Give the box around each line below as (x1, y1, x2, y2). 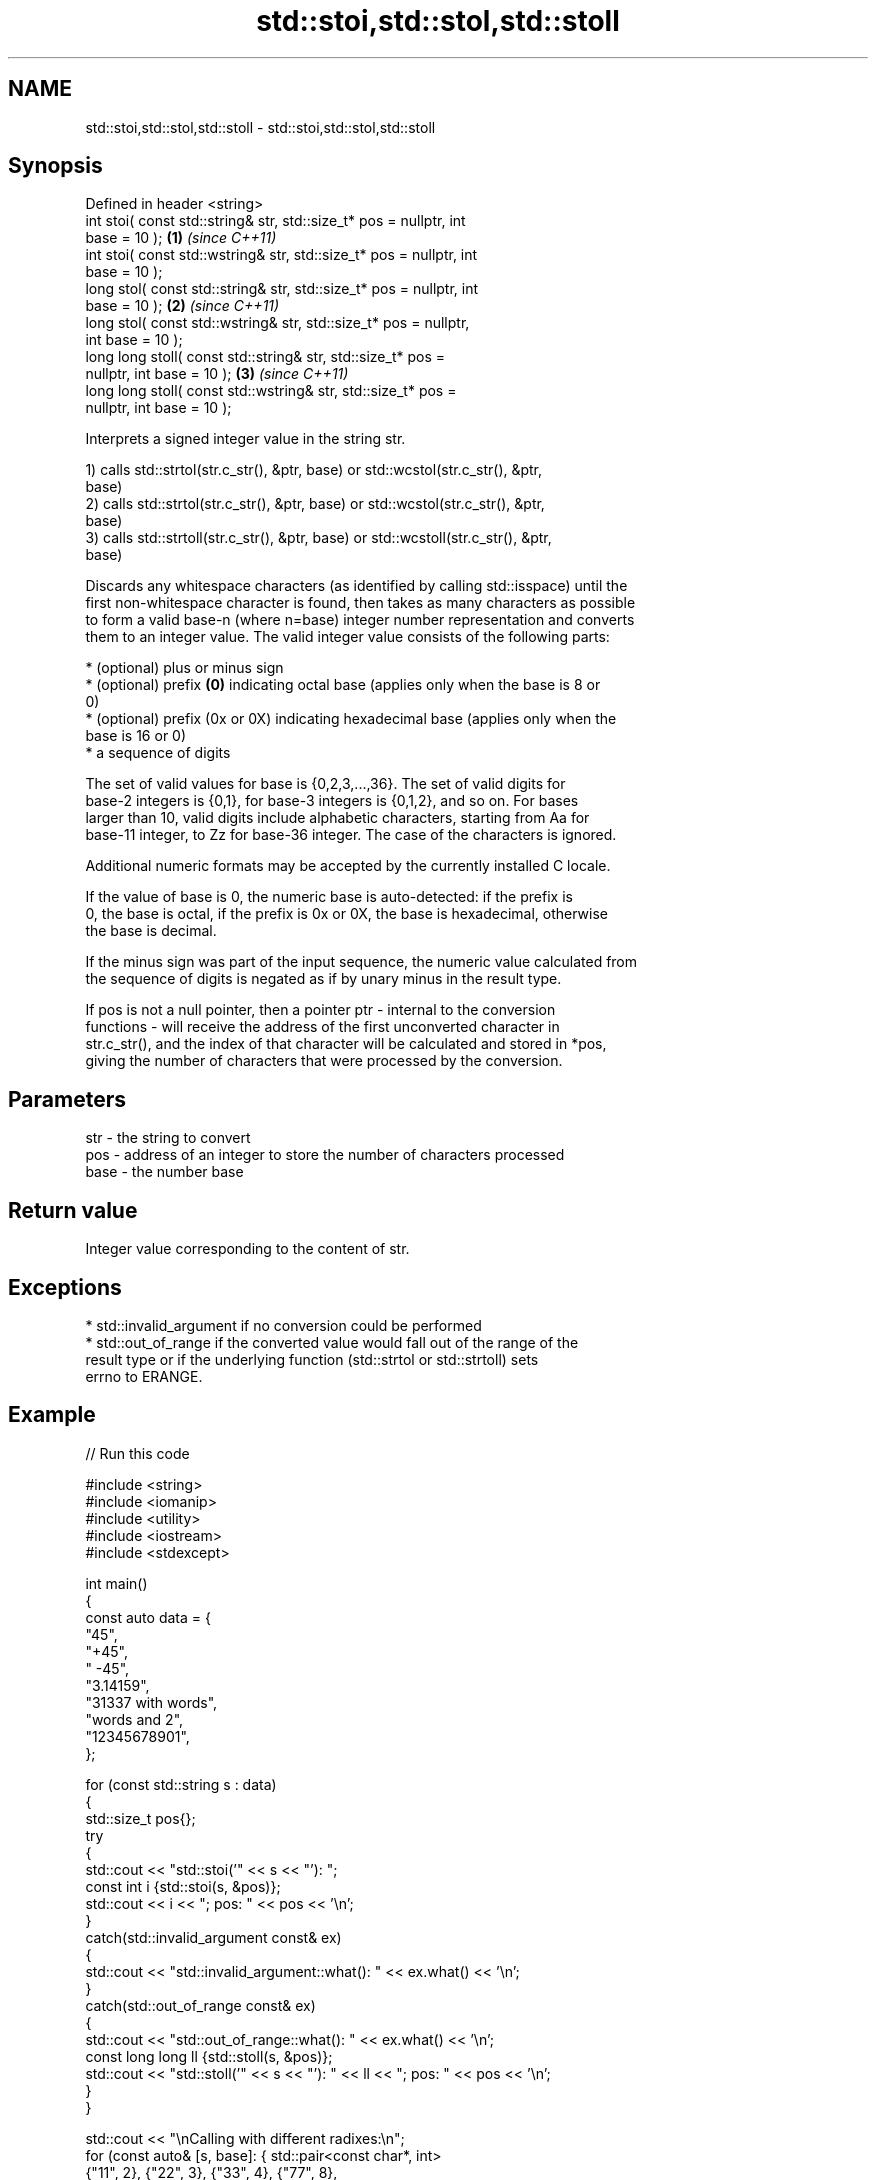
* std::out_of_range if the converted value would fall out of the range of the (85, 1333, 579, 1351)
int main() (85, 1574, 148, 1592)
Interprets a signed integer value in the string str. (85, 430, 406, 448)
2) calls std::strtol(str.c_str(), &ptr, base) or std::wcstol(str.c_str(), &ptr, (85, 495, 545, 513)
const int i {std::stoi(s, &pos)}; (85, 1877, 281, 1895)
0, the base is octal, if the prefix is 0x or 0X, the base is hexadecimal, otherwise (85, 905, 609, 923)
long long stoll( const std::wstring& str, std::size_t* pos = (85, 382, 457, 400)
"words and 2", (85, 1710, 184, 1728)
